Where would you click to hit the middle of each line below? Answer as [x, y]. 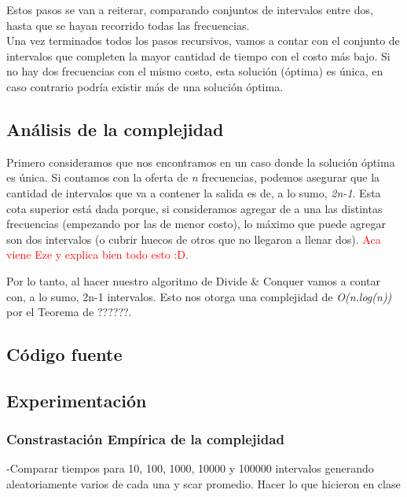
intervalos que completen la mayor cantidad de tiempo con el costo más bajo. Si [198, 55]
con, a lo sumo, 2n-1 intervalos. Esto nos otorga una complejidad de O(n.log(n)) [199, 296]
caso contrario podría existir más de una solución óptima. [145, 86]
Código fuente [64, 354]
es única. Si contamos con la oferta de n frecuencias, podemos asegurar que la [193, 177]
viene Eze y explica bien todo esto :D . [97, 254]
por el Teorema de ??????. [69, 312]
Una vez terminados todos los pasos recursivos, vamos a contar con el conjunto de [203, 40]
